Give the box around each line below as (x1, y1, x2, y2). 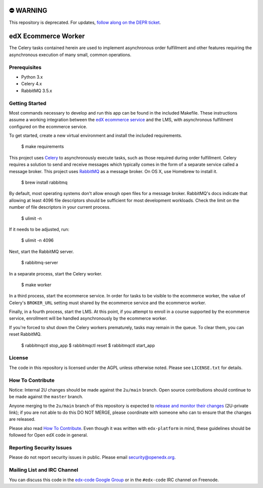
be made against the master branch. (9, 394, 84, 400)
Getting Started (9, 100, 46, 107)
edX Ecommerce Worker (9, 32, 85, 40)
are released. (9, 416, 36, 422)
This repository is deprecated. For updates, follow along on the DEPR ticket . (9, 20, 161, 25)
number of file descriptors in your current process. (9, 204, 111, 210)
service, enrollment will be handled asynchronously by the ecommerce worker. (9, 315, 168, 321)
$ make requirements (21, 144, 64, 150)
